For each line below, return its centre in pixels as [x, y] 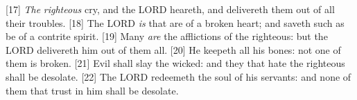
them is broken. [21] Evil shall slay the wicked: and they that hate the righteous [175, 63]
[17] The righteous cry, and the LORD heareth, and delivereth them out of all [170, 9]
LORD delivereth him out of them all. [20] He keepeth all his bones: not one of [173, 49]
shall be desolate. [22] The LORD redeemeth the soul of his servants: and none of [178, 76]
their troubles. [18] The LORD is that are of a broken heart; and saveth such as [175, 22]
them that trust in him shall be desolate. [92, 90]
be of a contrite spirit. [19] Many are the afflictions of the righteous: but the [167, 36]
